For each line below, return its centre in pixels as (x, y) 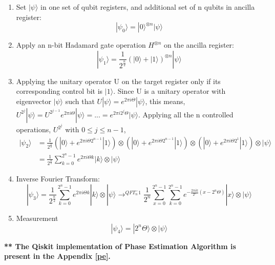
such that (80, 101)
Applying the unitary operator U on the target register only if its (118, 81)
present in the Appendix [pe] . (57, 256)
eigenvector (34, 101)
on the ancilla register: (199, 45)
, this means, (165, 101)
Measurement (37, 218)
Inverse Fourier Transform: (58, 179)
